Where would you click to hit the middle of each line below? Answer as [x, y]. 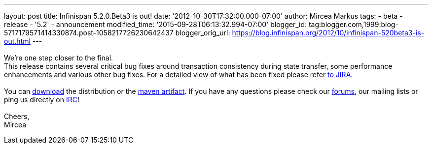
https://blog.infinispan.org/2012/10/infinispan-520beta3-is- [328, 33]
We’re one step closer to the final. [59, 58]
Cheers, [17, 116]
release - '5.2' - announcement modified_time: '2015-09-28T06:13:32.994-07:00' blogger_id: [156, 24]
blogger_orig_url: [203, 33]
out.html [17, 41]
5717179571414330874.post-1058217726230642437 [89, 33]
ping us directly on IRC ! [42, 100]
